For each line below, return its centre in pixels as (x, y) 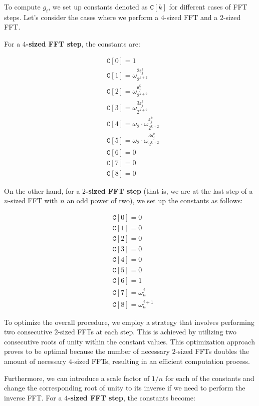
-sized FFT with (33, 200)
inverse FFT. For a (33, 397)
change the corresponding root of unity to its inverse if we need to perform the (125, 388)
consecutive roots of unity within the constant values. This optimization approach (129, 341)
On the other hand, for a (42, 190)
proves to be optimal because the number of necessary (87, 351)
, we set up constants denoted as (98, 7)
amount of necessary (35, 361)
